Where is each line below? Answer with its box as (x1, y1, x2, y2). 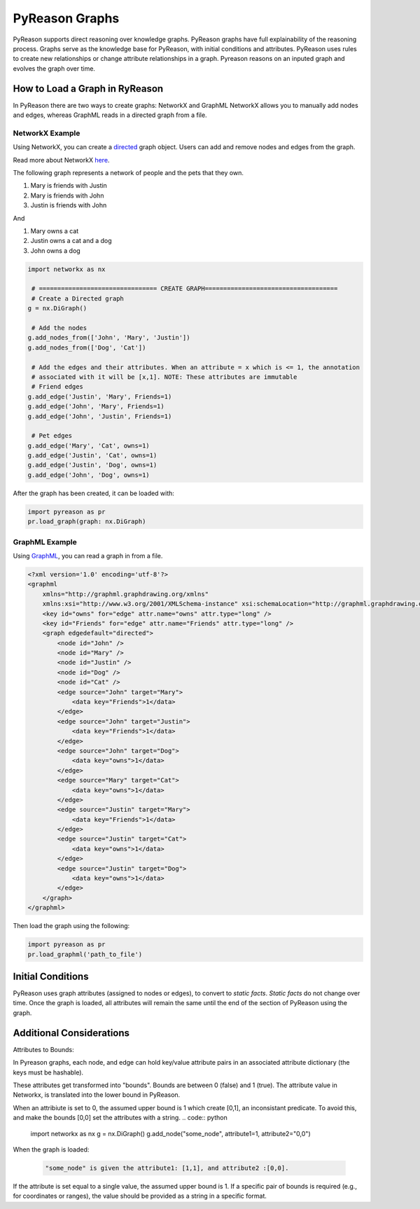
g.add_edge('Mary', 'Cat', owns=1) (27, 441, 150, 450)
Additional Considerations (13, 1027, 129, 1039)
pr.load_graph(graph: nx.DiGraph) (27, 518, 146, 525)
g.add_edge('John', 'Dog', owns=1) (27, 471, 150, 479)
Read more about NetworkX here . (13, 156, 110, 164)
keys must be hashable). (13, 1068, 84, 1077)
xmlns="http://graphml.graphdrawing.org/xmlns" (42, 590, 209, 598)
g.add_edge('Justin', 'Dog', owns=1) (27, 461, 157, 469)
